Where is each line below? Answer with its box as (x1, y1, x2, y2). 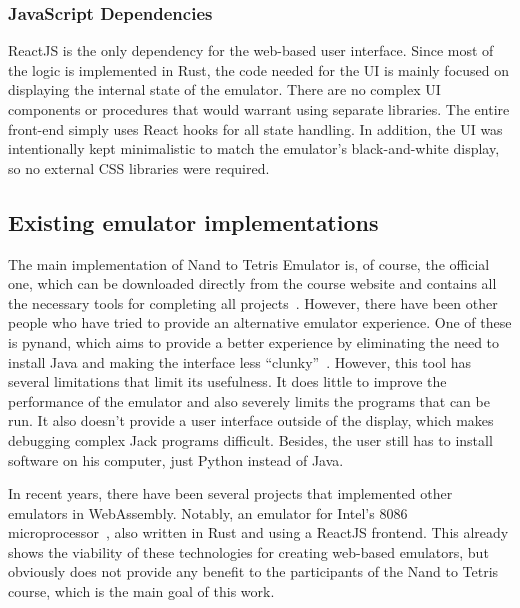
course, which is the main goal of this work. (8, 581, 275, 602)
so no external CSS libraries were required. (8, 157, 270, 178)
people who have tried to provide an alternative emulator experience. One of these (8, 312, 512, 333)
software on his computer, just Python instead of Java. (8, 449, 344, 470)
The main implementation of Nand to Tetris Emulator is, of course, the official (8, 253, 490, 274)
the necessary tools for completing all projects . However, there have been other (8, 292, 498, 313)
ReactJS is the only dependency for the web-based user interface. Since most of (8, 40, 494, 61)
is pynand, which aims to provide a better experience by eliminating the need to (8, 331, 500, 352)
